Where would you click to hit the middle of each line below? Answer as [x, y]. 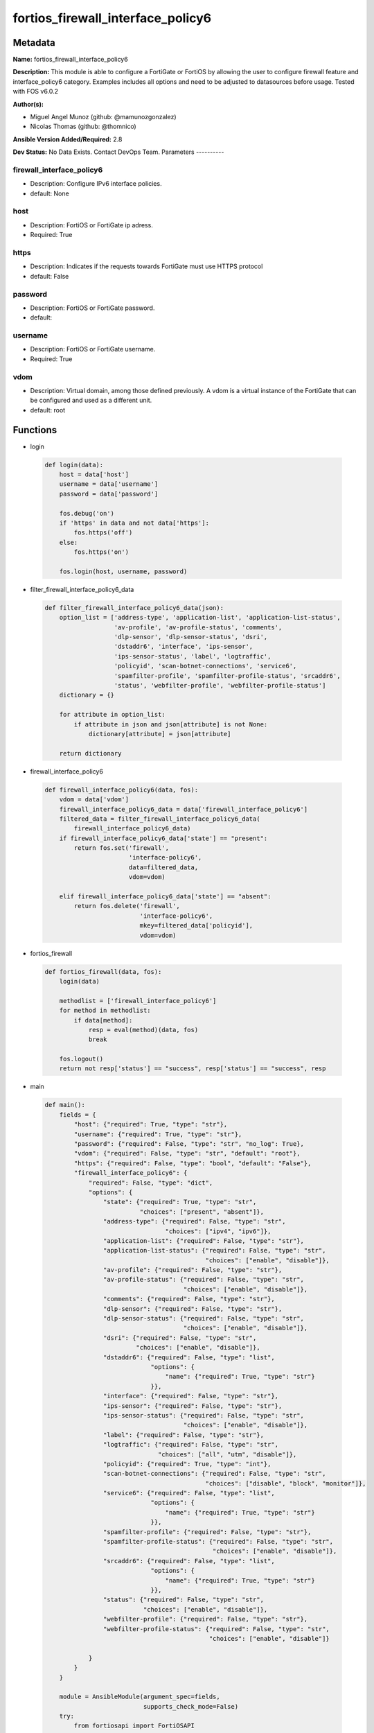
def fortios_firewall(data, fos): [103, 972]
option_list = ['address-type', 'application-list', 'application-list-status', [200, 618]
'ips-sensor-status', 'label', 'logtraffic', [193, 656]
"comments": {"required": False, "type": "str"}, [189, 1299]
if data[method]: [103, 1020]
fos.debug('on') [87, 513]
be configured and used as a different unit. [91, 400]
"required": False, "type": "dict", [151, 1183]
